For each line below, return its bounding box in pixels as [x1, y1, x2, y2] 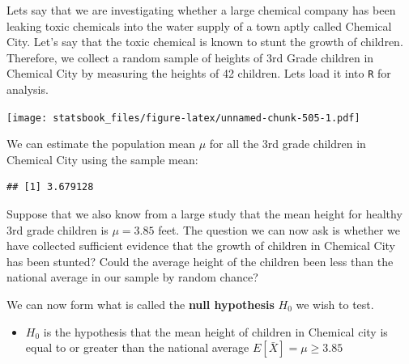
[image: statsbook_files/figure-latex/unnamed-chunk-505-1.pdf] [6, 112, 360, 124]
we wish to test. [296, 296, 374, 313]
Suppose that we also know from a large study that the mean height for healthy [6, 205, 403, 222]
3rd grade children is [6, 221, 109, 238]
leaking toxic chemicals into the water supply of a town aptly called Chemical [6, 17, 392, 34]
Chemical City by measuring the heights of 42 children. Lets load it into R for [6, 65, 391, 82]
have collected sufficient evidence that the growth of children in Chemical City [6, 237, 396, 254]
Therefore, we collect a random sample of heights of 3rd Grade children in [6, 49, 374, 66]
